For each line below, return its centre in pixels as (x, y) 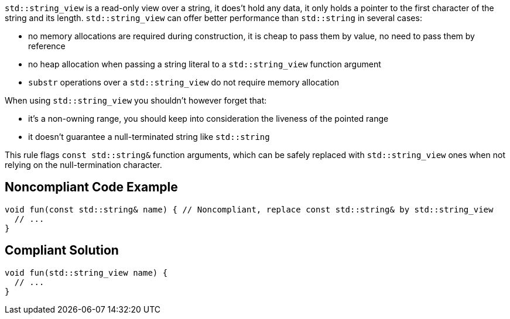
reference (47, 46)
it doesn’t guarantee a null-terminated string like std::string (149, 137)
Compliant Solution (62, 251)
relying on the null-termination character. (83, 165)
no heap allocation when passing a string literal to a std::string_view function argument (205, 64)
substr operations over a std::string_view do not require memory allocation (184, 82)
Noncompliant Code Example (91, 187)
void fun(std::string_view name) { (86, 272)
